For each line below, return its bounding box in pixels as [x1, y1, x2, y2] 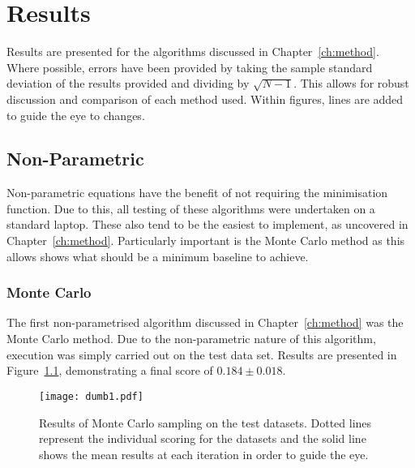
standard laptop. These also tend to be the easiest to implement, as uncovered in [6, 216, 409, 233]
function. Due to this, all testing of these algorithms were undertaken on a [6, 200, 375, 217]
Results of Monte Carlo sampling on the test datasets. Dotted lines [39, 414, 372, 431]
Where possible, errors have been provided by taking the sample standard [6, 58, 373, 75]
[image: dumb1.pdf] [39, 390, 143, 402]
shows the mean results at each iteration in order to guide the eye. [39, 445, 369, 462]
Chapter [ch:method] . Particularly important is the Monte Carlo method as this [6, 232, 405, 249]
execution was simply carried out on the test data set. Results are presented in [6, 346, 397, 363]
